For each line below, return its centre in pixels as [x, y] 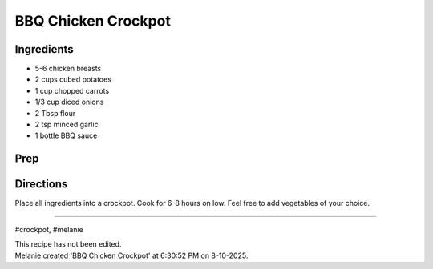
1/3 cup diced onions [69, 102]
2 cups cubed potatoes [73, 79]
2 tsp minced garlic [67, 125]
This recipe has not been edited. [68, 244]
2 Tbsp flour [55, 113]
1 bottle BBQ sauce [66, 135]
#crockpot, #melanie [49, 229]
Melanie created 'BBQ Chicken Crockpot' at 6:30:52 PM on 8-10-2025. [132, 255]
